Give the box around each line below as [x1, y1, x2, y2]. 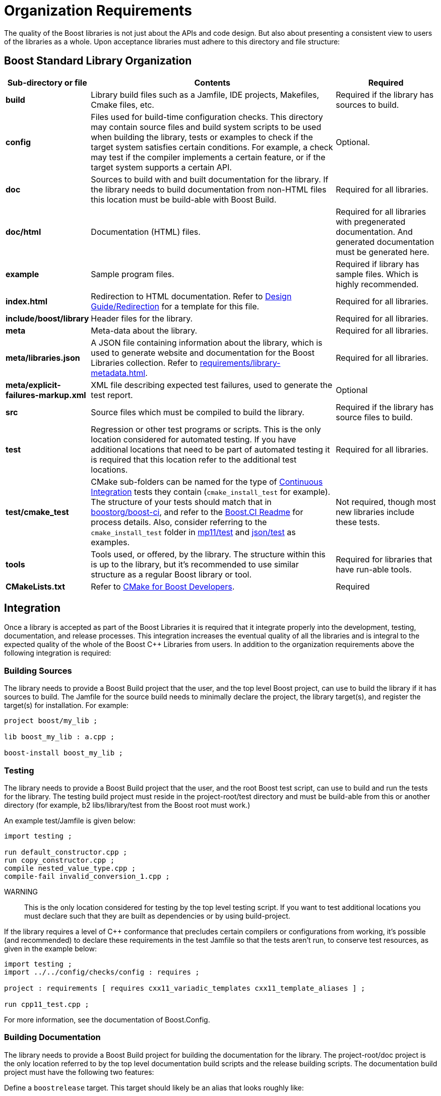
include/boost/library [6, 313, 89, 324]
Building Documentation [4, 1032, 101, 1043]
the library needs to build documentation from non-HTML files [91, 184, 327, 195]
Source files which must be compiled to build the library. [91, 407, 304, 417]
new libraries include [336, 506, 415, 517]
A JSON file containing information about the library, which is [91, 337, 323, 348]
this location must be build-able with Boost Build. [91, 194, 277, 205]
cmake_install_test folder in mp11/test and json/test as [91, 527, 296, 537]
